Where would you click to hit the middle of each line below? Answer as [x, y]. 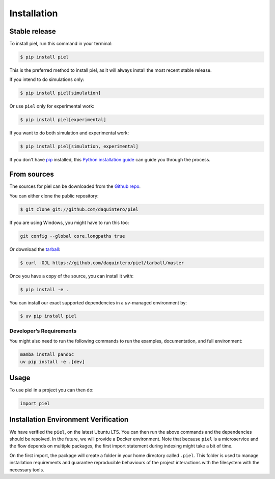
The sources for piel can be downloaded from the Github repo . [75, 186]
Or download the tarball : [35, 249]
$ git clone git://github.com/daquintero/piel [79, 209]
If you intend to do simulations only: [47, 79]
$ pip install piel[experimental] [63, 120]
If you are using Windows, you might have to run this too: [69, 222]
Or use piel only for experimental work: [52, 106]
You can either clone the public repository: [54, 195]
